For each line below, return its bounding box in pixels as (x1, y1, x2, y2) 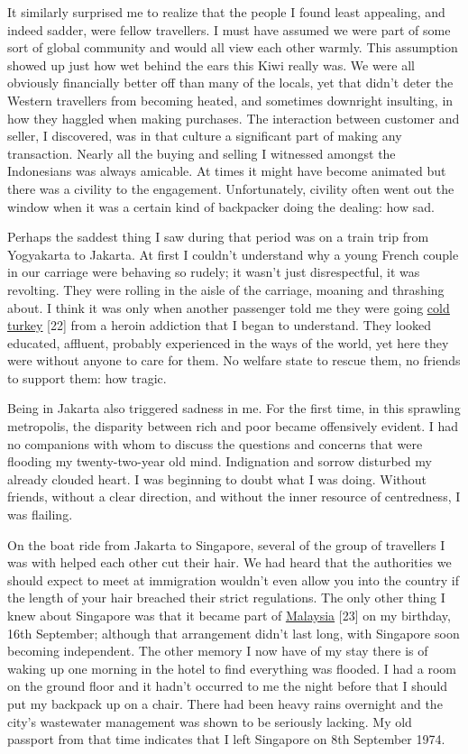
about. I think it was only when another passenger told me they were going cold (7, 298, 450, 317)
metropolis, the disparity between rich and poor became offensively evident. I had (7, 417, 459, 436)
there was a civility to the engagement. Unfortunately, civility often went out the (7, 179, 454, 198)
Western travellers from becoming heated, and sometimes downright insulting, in (7, 90, 454, 109)
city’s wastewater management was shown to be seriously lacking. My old (7, 712, 412, 731)
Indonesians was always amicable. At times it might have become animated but (7, 161, 446, 180)
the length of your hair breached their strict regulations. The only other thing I (7, 588, 445, 607)
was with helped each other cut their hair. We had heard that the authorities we (7, 553, 452, 572)
